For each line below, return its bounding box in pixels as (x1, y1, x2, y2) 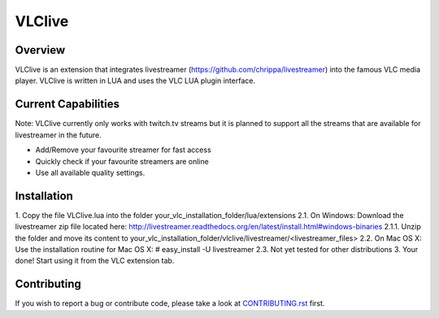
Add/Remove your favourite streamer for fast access (35, 145, 211, 155)
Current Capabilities (15, 98, 120, 111)
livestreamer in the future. (15, 130, 102, 140)
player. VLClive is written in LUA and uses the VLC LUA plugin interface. (15, 76, 256, 85)
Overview (15, 43, 66, 57)
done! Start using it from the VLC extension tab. (15, 256, 175, 266)
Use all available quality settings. (35, 168, 146, 177)
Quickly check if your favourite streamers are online (35, 156, 209, 166)
